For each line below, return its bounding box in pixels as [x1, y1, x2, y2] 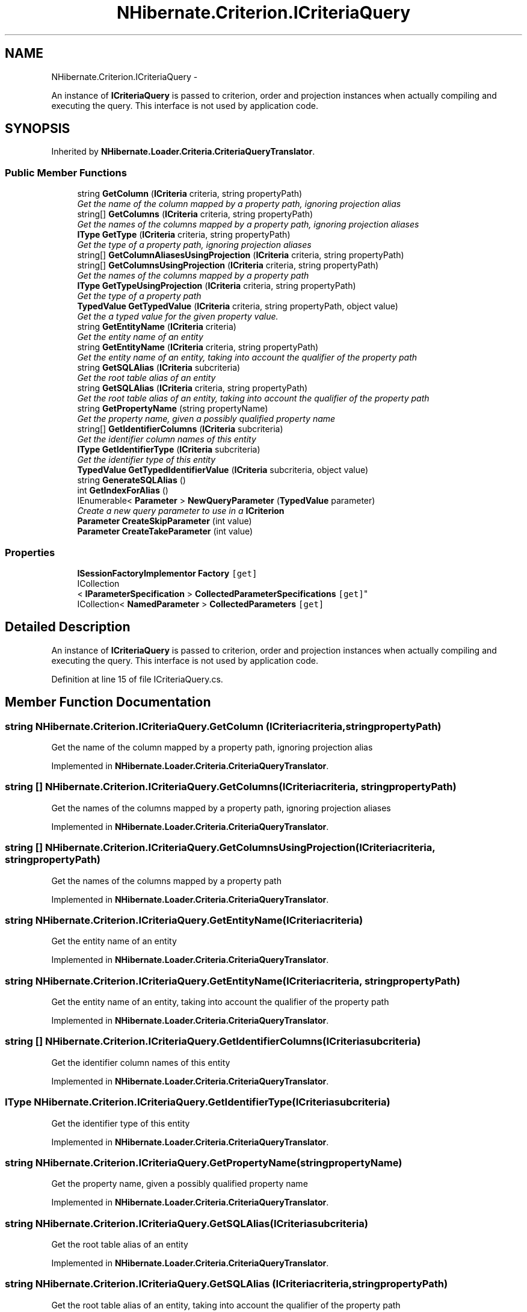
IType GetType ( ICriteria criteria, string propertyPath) [77, 229, 291, 240]
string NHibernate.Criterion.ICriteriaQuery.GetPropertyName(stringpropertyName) [5, 1156, 402, 1169]
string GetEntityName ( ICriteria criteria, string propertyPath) [77, 342, 319, 353]
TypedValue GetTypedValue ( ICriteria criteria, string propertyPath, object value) [77, 301, 398, 312]
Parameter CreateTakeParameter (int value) [77, 526, 253, 537]
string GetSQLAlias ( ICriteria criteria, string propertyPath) [77, 383, 308, 394]
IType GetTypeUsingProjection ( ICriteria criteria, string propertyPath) [77, 280, 356, 291]
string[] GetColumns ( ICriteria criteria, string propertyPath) [77, 209, 313, 220]
